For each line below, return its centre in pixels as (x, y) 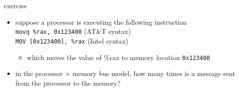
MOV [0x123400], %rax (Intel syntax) (72, 40)
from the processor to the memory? (68, 83)
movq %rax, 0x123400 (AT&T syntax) (73, 31)
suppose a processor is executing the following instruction (101, 22)
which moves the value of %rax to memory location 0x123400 (119, 57)
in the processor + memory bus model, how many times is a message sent (125, 73)
